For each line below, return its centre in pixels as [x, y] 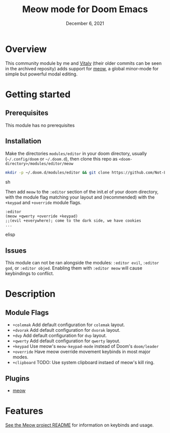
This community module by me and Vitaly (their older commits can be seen [83, 63]
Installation [23, 141]
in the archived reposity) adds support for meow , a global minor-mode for [82, 68]
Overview [26, 49]
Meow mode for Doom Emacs [85, 9]
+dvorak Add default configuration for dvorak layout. [66, 330]
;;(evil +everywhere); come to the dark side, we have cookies [73, 221]
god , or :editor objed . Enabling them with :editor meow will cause [74, 268]
